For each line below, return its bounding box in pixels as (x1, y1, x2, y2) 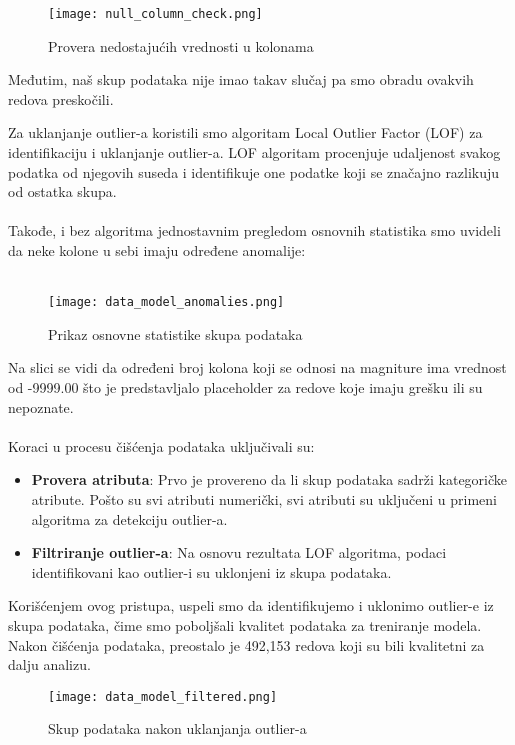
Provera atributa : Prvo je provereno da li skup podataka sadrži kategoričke (31, 469, 508, 490)
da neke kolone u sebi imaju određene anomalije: (8, 240, 306, 260)
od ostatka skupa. (8, 181, 117, 202)
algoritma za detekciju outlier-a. (31, 508, 228, 529)
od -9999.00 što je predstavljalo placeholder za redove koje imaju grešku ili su (8, 377, 483, 398)
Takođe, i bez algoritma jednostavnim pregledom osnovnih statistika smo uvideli (8, 220, 501, 241)
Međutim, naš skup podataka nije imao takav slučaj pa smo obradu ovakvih (8, 69, 474, 90)
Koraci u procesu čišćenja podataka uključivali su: (8, 435, 315, 456)
